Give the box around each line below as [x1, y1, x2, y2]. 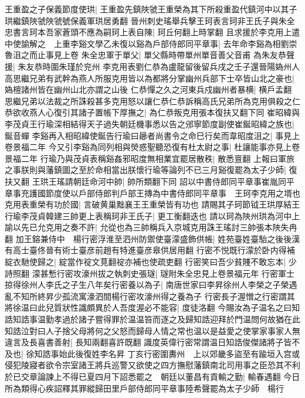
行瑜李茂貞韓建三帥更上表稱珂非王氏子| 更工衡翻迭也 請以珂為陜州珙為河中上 [5, 209, 300, 222]
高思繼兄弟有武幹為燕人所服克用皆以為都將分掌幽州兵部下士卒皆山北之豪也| [5, 72, 294, 84]
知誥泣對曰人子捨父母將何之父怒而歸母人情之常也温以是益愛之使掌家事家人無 [5, 324, 300, 336]
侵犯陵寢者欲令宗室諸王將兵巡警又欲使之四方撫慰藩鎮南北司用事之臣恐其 [5, 359, 284, 371]
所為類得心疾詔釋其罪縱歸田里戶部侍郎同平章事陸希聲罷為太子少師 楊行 [5, 382, 284, 394]
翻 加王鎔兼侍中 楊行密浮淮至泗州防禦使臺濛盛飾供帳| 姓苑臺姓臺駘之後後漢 [5, 232, 300, 244]
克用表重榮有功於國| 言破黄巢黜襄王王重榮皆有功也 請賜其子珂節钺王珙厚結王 [5, 198, 300, 210]
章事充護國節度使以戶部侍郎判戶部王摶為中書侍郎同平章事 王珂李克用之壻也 [5, 186, 300, 199]
